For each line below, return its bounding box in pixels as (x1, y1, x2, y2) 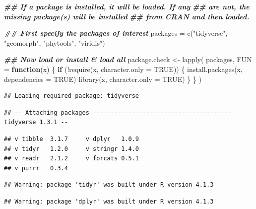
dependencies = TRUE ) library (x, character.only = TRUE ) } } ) (4, 73, 202, 84)
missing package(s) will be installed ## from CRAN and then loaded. (4, 11, 250, 21)
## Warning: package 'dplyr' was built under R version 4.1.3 (4, 198, 214, 205)
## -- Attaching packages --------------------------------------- (4, 109, 232, 116)
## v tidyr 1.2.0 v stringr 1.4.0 (4, 145, 139, 152)
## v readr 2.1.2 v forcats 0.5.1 (4, 155, 139, 162)
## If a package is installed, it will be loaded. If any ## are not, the (4, 1, 250, 11)
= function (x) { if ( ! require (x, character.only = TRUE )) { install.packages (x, (4, 64, 243, 74)
